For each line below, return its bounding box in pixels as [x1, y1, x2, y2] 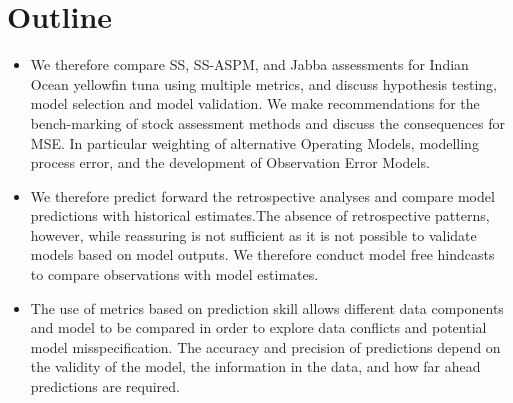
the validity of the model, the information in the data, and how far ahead [30, 356, 481, 377]
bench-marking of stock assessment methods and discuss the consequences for [30, 112, 505, 133]
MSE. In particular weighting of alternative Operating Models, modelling [30, 132, 479, 153]
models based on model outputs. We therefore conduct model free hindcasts [30, 244, 495, 265]
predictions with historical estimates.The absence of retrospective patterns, [30, 205, 490, 226]
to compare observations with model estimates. [30, 264, 319, 285]
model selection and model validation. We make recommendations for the [30, 93, 480, 114]
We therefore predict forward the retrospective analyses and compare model [30, 185, 495, 206]
